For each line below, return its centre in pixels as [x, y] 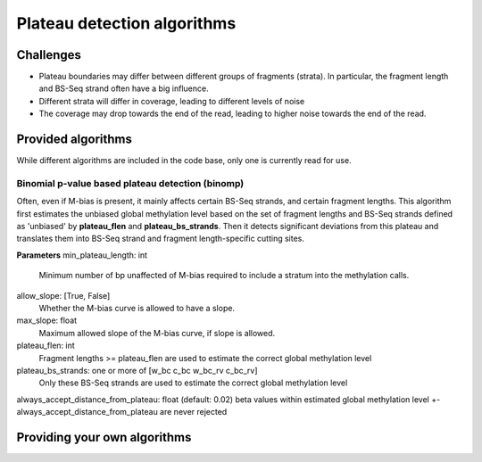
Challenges [49, 55]
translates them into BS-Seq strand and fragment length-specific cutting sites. [161, 239]
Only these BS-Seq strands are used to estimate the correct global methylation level [193, 383]
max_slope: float [47, 320]
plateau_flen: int [46, 346]
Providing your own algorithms [104, 437]
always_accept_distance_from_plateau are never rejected [122, 412]
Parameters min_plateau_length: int [82, 255]
